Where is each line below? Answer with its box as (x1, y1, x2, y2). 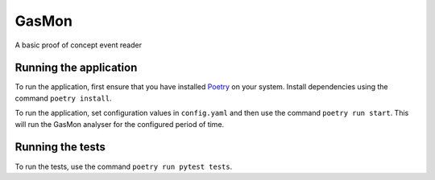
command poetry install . (14, 93, 112, 103)
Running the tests (14, 141, 106, 154)
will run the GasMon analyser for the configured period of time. (14, 119, 225, 129)
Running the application (14, 61, 138, 75)
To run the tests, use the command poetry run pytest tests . (14, 162, 233, 171)
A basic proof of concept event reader (14, 40, 143, 50)
